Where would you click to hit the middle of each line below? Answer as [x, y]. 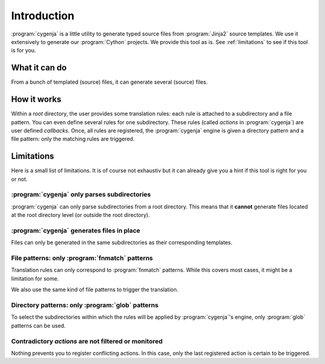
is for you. [23, 51]
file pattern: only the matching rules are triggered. [73, 139]
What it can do [39, 68]
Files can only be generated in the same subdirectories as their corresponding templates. [122, 243]
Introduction [43, 16]
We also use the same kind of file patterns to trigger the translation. [95, 290]
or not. [19, 179]
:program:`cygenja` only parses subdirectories [81, 195]
